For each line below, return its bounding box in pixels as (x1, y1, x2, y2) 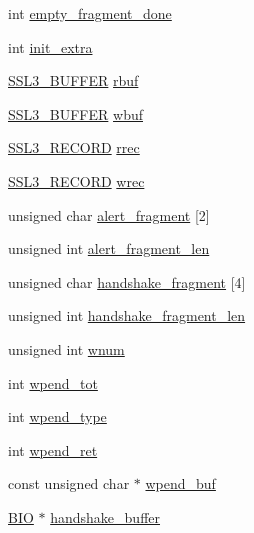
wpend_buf (145, 473, 216, 494)
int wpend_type (8, 406, 107, 427)
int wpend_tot (8, 372, 98, 393)
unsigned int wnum (8, 338, 125, 359)
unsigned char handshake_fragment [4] (8, 271, 246, 292)
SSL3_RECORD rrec (8, 137, 140, 158)
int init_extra (8, 36, 93, 57)
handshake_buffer (50, 506, 161, 527)
